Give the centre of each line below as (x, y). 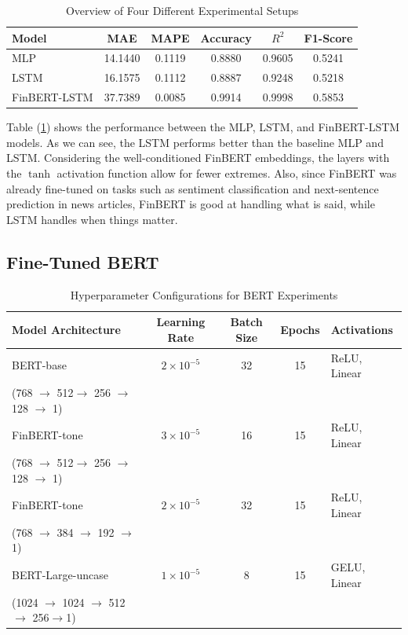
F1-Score (328, 37)
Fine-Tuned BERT (83, 261)
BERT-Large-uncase (60, 575)
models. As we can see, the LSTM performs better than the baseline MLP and (195, 142)
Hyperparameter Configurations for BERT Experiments (204, 294)
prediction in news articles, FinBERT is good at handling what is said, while (191, 204)
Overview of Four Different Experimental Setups (182, 10)
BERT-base (39, 365)
